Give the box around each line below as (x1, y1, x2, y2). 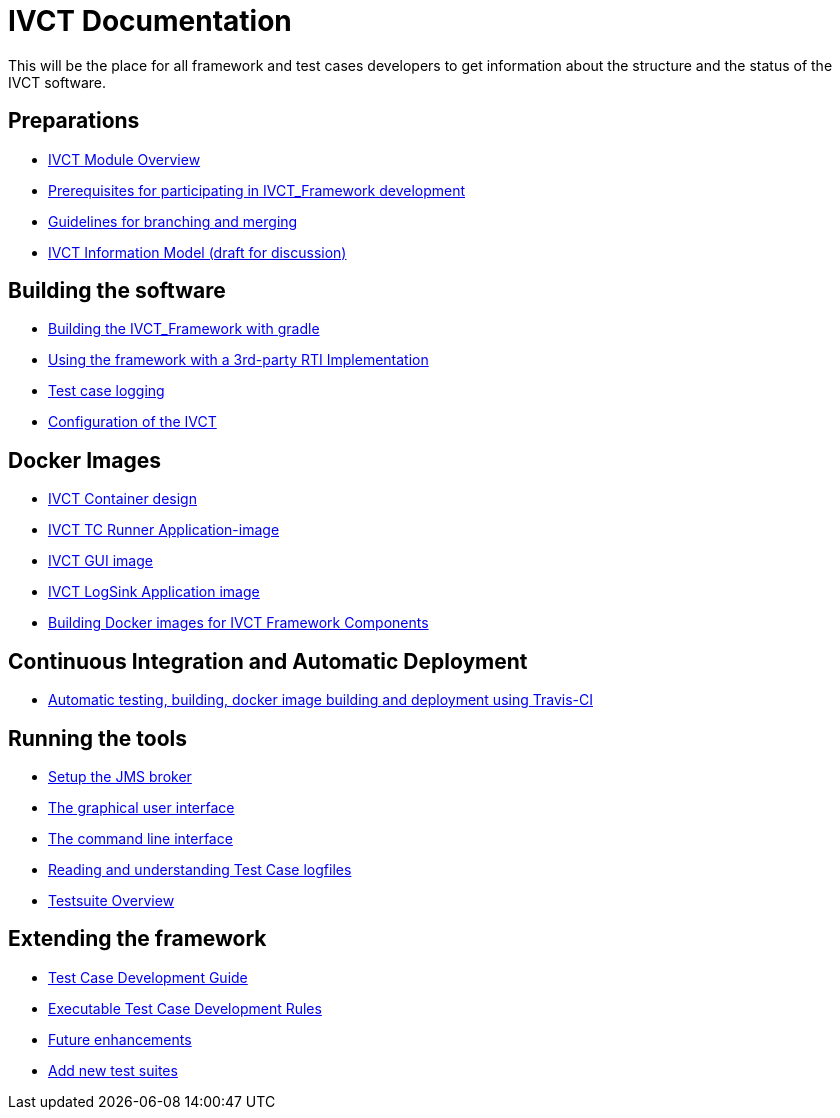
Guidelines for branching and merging (48, 212, 298, 230)
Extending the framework (8, 926, 267, 952)
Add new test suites (48, 1061, 178, 1079)
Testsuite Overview (48, 891, 175, 909)
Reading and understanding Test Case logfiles (48, 860, 352, 878)
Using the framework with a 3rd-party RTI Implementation (48, 351, 429, 369)
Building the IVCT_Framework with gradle (48, 320, 320, 338)
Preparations (8, 108, 140, 134)
